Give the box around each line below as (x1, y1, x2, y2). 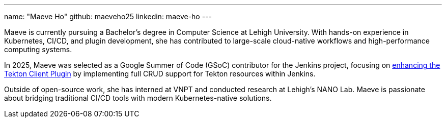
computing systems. (4, 45, 72, 54)
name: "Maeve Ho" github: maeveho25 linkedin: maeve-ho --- (4, 12, 212, 21)
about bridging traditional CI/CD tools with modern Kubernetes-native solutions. (4, 94, 272, 102)
